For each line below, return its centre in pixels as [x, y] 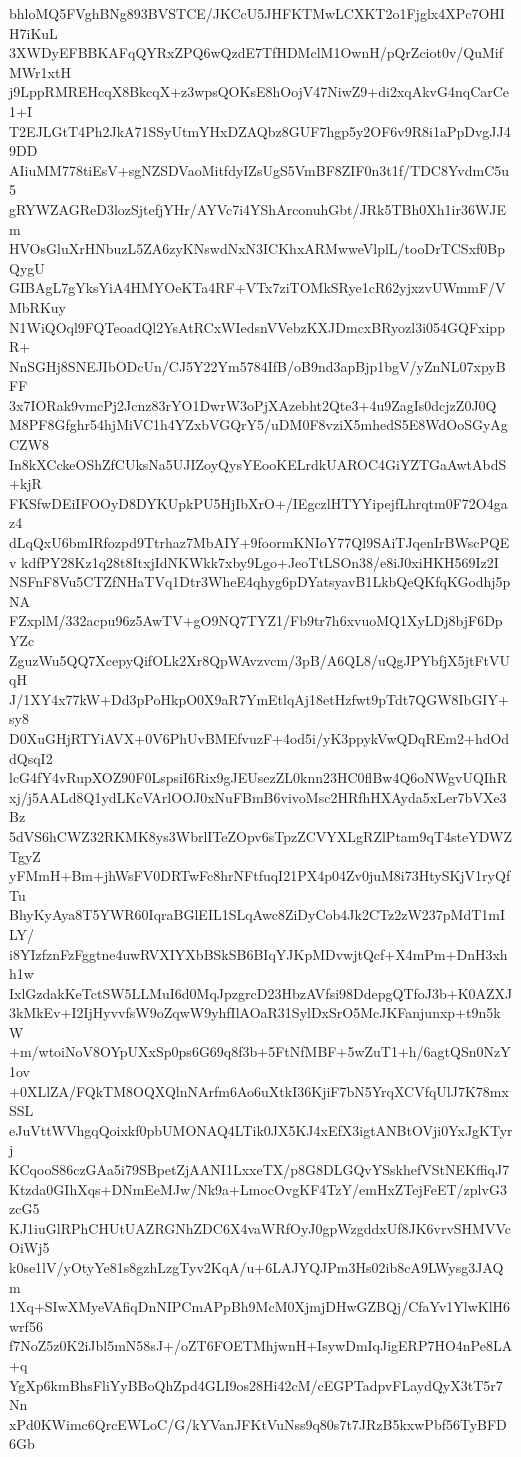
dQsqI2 [31, 757]
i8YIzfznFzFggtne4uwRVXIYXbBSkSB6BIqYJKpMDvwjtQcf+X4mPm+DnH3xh [258, 953]
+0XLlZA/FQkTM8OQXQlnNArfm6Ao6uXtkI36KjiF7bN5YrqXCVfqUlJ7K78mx [259, 1090]
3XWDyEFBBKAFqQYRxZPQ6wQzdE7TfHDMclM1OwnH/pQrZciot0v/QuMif [256, 52]
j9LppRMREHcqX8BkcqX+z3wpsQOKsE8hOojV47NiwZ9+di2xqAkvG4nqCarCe [259, 91]
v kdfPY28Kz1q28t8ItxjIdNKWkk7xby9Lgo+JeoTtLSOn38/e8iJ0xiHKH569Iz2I [254, 561]
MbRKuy [37, 306]
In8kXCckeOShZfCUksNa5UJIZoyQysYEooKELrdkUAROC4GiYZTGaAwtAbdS [258, 463]
